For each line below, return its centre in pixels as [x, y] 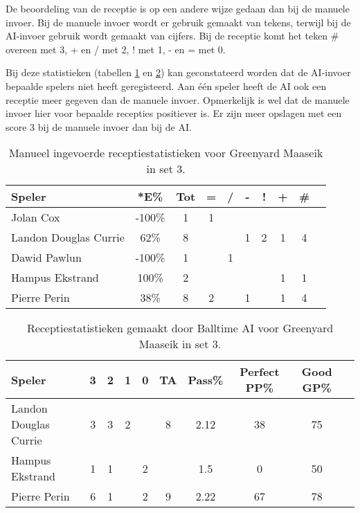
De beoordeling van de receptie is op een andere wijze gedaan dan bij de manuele [178, 8]
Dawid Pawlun [46, 258]
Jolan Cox [36, 217]
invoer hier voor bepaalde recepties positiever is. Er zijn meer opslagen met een [174, 113]
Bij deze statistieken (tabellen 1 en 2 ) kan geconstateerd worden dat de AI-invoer [178, 72]
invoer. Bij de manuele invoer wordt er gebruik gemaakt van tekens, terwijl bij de [178, 22]
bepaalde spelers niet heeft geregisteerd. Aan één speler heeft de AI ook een [166, 85]
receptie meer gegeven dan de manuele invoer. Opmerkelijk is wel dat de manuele [178, 99]
